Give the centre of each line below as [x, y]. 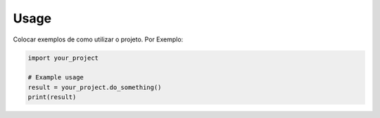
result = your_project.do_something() [95, 87]
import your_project [63, 58]
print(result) [52, 97]
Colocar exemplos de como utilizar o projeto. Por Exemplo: [98, 39]
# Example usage [56, 78]
